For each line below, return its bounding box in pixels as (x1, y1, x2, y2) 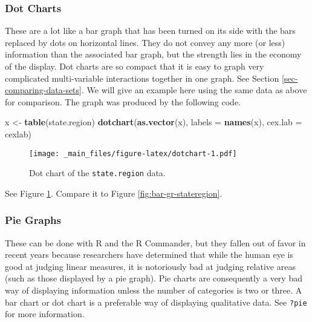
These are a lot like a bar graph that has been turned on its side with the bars (5, 24, 296, 37)
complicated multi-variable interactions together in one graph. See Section (5, 71, 279, 84)
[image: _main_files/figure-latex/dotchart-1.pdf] (29, 149, 237, 158)
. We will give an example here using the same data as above (81, 84, 307, 96)
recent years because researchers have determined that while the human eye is (5, 248, 293, 261)
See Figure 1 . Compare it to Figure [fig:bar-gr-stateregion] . (5, 186, 223, 199)
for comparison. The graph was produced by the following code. (5, 95, 241, 108)
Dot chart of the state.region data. (29, 166, 166, 179)
